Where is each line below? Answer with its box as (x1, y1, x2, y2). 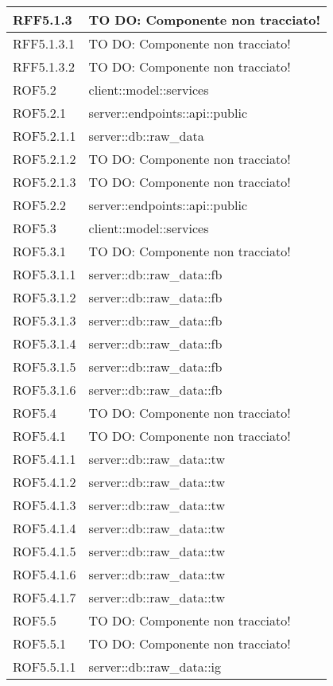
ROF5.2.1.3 (13, 173, 76, 191)
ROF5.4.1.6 (13, 565, 76, 583)
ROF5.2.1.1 (13, 127, 76, 145)
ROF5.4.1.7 (13, 588, 76, 606)
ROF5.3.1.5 (13, 357, 76, 376)
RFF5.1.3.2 (13, 57, 76, 76)
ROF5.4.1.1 (13, 450, 76, 468)
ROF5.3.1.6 (13, 380, 76, 399)
